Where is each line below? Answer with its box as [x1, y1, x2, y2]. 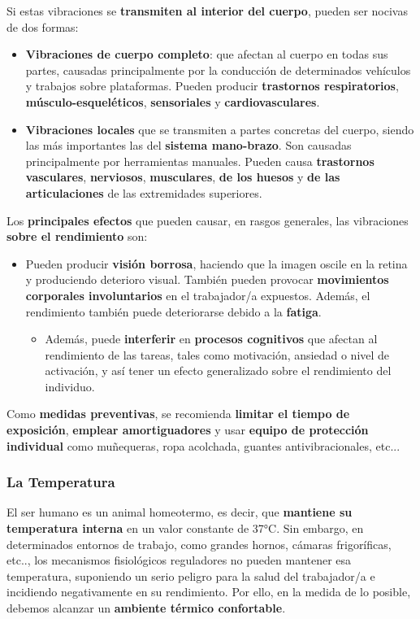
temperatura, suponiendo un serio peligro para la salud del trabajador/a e [6, 567, 375, 584]
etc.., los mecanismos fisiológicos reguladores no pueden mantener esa [6, 551, 352, 569]
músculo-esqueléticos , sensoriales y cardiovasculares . [25, 93, 320, 110]
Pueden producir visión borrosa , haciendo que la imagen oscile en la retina [25, 255, 408, 272]
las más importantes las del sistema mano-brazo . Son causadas [25, 137, 352, 154]
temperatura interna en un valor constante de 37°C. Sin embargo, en [6, 520, 364, 537]
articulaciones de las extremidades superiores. [25, 184, 262, 201]
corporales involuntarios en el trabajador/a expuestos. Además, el [25, 286, 370, 303]
